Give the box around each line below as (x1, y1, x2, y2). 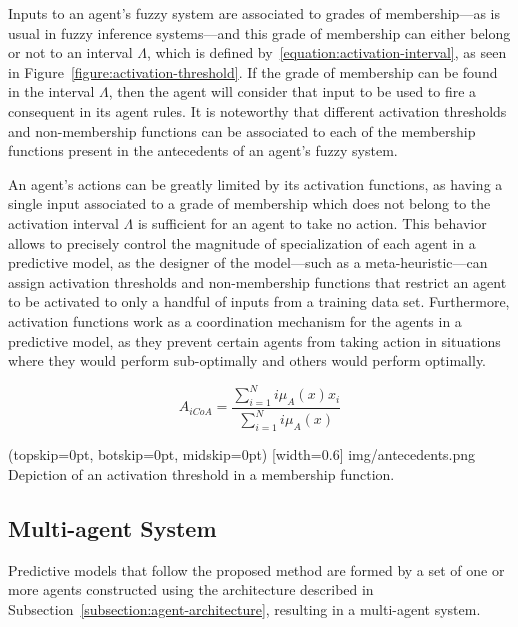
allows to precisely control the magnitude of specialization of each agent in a (8, 232, 476, 253)
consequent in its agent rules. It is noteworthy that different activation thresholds (8, 100, 507, 121)
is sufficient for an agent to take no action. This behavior (137, 212, 487, 233)
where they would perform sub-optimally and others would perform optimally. (8, 350, 487, 371)
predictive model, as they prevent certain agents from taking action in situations (8, 330, 501, 351)
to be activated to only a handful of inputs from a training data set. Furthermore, (8, 291, 510, 312)
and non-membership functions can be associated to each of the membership (8, 120, 476, 141)
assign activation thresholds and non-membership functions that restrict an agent (8, 271, 507, 292)
